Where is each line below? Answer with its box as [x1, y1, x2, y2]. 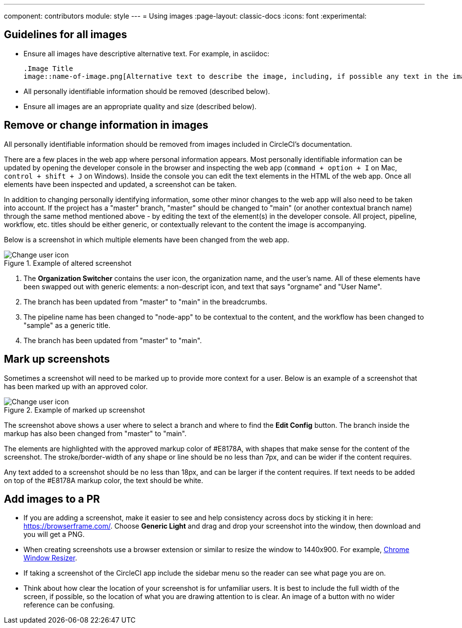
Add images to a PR [4, 492, 100, 505]
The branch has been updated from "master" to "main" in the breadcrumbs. [23, 297, 268, 306]
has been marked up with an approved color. [4, 382, 148, 391]
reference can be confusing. [23, 601, 115, 609]
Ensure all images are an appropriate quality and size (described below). [23, 102, 257, 111]
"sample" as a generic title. [23, 321, 111, 329]
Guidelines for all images [4, 28, 127, 41]
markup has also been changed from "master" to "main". [4, 429, 186, 438]
